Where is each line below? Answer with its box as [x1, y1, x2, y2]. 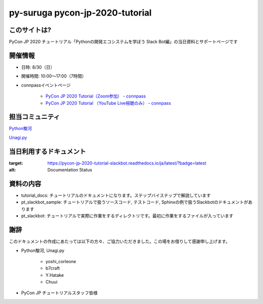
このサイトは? [9, 26, 51, 34]
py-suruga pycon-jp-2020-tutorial [9, 7, 152, 18]
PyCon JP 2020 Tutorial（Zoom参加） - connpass [45, 93, 146, 99]
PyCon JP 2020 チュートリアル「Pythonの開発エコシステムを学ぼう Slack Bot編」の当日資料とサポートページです [9, 39, 238, 45]
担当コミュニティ [9, 113, 60, 121]
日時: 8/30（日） [21, 64, 55, 70]
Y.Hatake [45, 272, 64, 278]
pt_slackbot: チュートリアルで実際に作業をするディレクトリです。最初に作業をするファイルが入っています [21, 213, 234, 219]
